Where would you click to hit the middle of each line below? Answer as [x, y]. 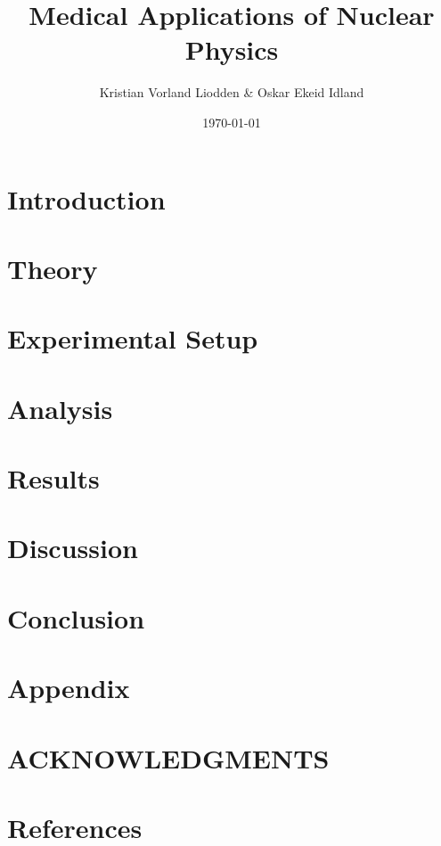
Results [53, 478]
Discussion [73, 548]
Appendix [69, 688]
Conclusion [76, 617]
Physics [232, 49]
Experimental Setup [133, 338]
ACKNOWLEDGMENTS [168, 757]
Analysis [60, 408]
